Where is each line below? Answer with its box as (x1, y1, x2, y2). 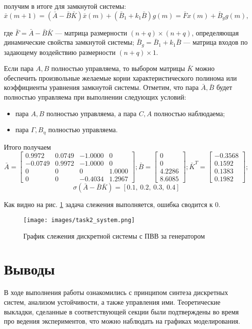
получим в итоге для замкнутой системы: (4, 1, 126, 11)
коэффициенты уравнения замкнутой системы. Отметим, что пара (4, 82, 199, 92)
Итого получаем (4, 141, 51, 152)
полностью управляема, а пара (46, 108, 137, 118)
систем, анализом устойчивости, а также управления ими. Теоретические (4, 296, 221, 307)
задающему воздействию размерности (4, 47, 116, 57)
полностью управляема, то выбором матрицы (51, 63, 185, 73)
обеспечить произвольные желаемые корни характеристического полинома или (4, 72, 237, 83)
